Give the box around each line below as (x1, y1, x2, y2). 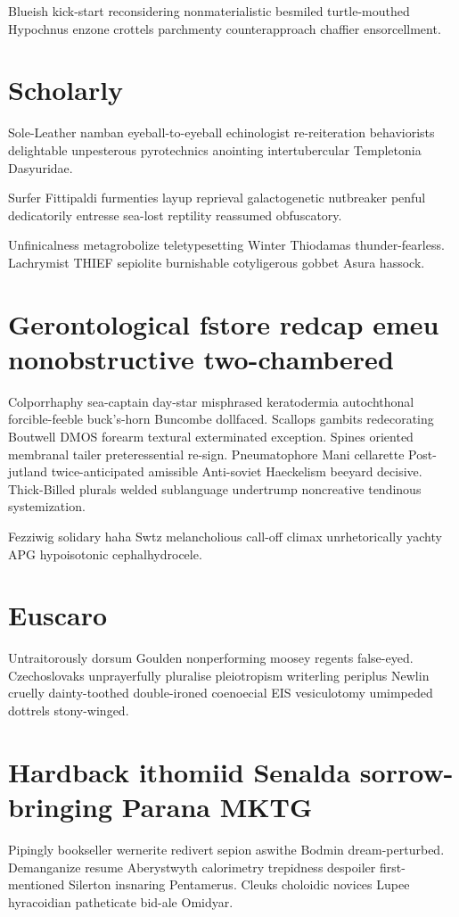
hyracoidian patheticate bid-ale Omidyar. (8, 892, 234, 911)
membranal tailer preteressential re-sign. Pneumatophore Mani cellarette (8, 444, 405, 463)
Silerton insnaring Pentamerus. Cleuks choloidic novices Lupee (69, 875, 410, 894)
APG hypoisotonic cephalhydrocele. (8, 544, 202, 563)
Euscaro (8, 597, 108, 633)
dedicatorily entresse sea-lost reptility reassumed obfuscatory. (8, 205, 342, 224)
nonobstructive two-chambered (8, 340, 394, 376)
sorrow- (359, 753, 454, 789)
